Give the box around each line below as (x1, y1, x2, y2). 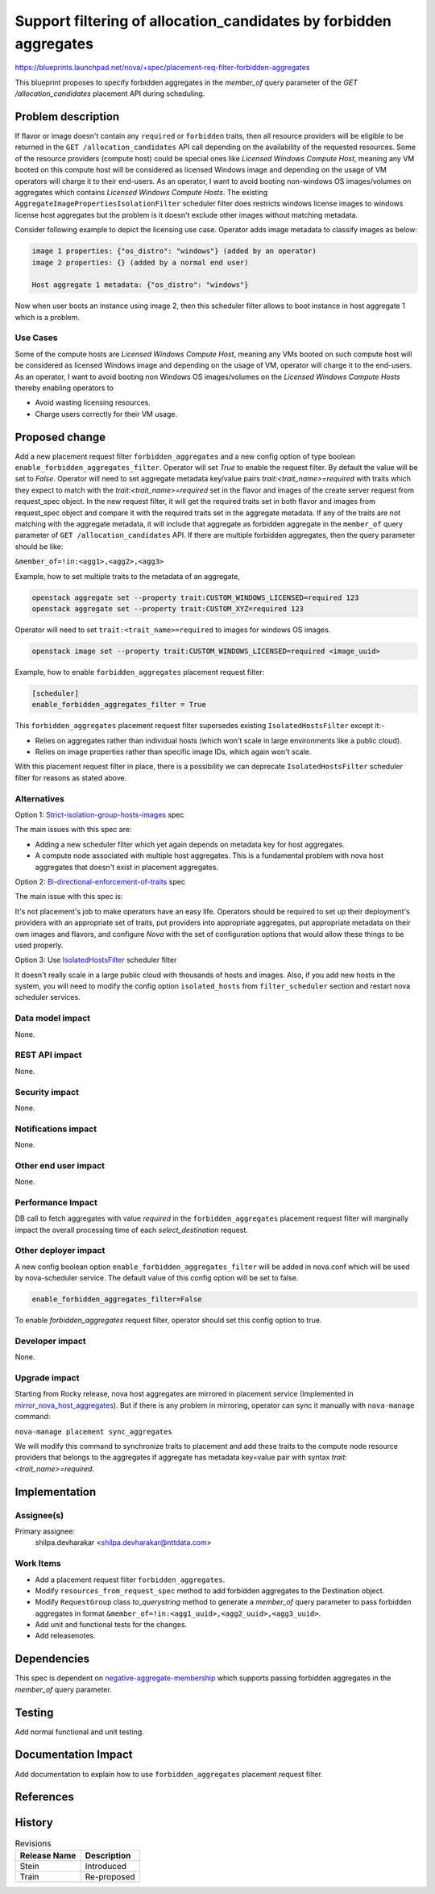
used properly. (14, 940, 64, 950)
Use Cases (14, 332, 58, 343)
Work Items (14, 1558, 61, 1569)
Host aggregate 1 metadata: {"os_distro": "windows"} (31, 281, 249, 289)
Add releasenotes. (35, 1631, 96, 1641)
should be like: (14, 541, 64, 552)
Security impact (14, 1086, 80, 1097)
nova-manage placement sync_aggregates (14, 1427, 172, 1436)
